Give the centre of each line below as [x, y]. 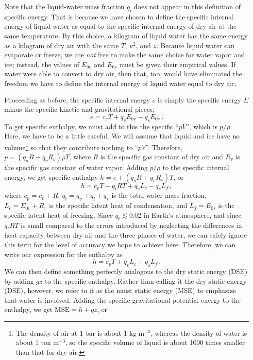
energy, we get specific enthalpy [51, 177]
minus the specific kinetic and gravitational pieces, [79, 109]
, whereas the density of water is [199, 333]
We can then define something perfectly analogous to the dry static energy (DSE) [126, 271]
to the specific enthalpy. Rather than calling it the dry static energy [146, 281]
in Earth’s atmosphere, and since [192, 214]
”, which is [202, 126]
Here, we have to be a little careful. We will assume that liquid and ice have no [122, 136]
